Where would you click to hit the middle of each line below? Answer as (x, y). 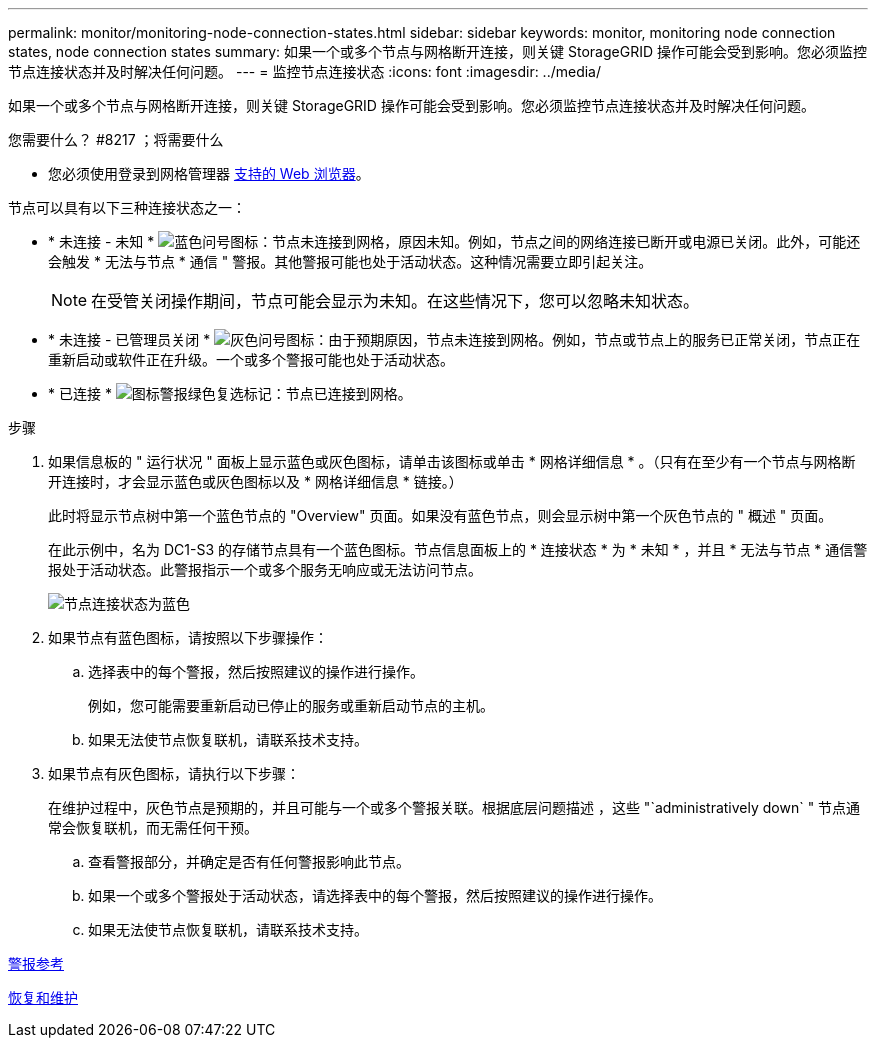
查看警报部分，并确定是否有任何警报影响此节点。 (249, 861)
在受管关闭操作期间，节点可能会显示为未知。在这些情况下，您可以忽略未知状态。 (395, 301)
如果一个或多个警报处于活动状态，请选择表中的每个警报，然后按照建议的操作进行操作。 (375, 895)
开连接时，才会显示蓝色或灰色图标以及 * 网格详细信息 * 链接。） (255, 481)
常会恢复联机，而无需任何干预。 (153, 827)
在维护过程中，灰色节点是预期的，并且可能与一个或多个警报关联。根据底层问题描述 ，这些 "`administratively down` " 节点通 (454, 807)
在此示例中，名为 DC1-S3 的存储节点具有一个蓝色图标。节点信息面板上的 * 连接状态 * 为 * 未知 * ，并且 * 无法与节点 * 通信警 (458, 549)
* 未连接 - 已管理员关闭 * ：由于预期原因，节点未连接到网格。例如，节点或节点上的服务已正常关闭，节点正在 (454, 339)
